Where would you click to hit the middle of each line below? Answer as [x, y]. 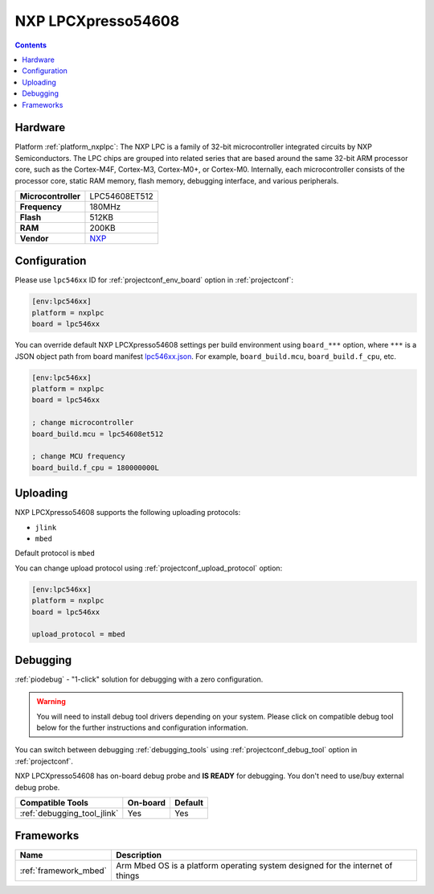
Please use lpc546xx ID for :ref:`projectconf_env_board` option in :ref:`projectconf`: [154, 280]
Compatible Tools [54, 802]
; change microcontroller [83, 423]
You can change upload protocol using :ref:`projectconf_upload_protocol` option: [149, 568]
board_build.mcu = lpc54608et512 [98, 434]
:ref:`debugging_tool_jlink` [69, 813]
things [127, 875]
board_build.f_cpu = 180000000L [96, 468]
